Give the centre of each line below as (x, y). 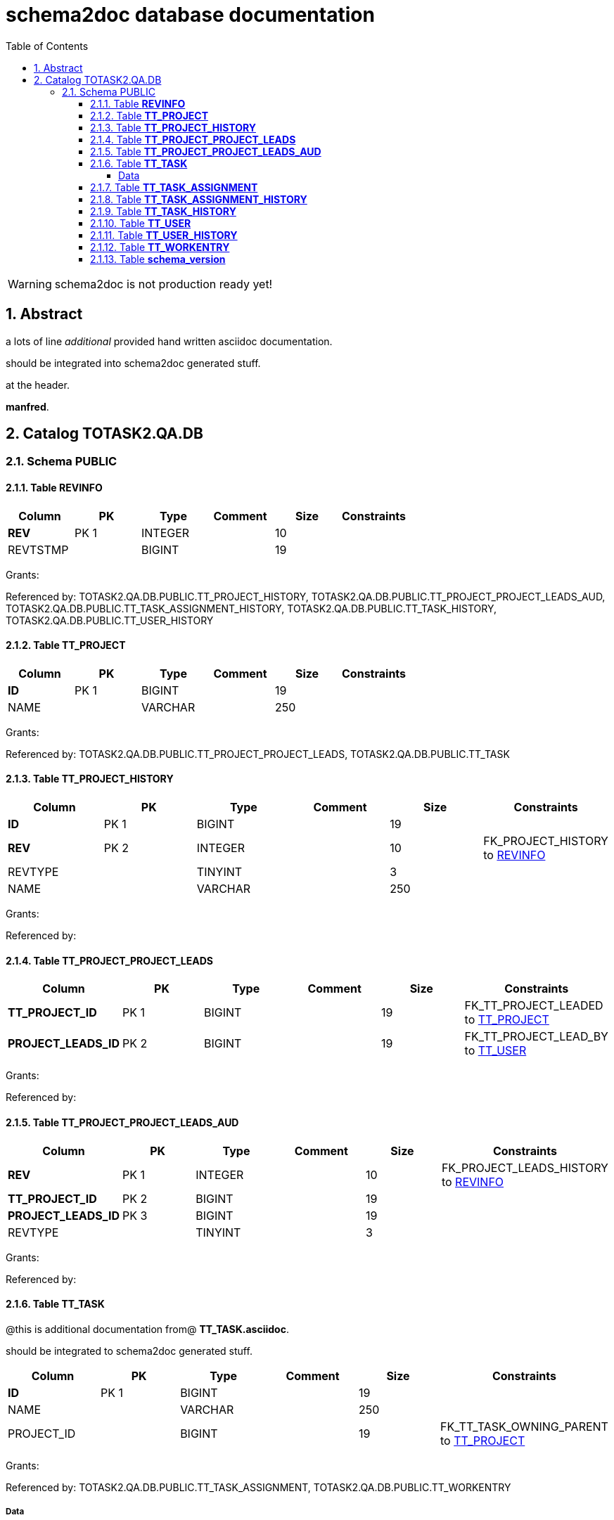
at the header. (38, 385)
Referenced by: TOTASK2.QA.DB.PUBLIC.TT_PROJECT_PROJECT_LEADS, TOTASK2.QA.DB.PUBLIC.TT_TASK (258, 754)
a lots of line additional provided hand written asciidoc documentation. (169, 341)
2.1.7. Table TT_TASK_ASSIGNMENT (174, 187)
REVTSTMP (38, 549)
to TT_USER (495, 1051)
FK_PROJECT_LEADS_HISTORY (525, 1167)
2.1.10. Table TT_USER (141, 223)
